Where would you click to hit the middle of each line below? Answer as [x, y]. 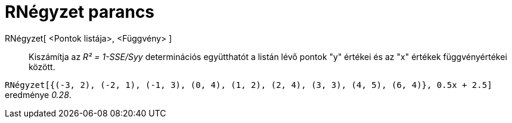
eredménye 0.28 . [38, 94]
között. [42, 67]
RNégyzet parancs [80, 12]
